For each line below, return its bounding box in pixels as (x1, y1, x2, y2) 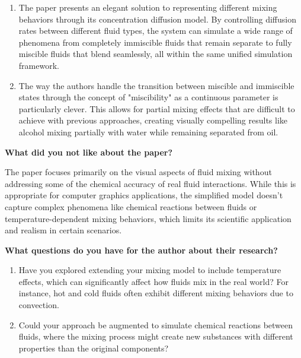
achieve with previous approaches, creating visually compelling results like (18, 114, 288, 126)
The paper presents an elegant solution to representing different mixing (18, 1, 277, 13)
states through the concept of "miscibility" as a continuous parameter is (18, 91, 278, 103)
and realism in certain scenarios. (5, 224, 122, 236)
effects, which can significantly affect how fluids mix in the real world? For (18, 275, 289, 287)
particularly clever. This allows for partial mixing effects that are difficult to (18, 102, 295, 115)
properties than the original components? (18, 341, 169, 354)
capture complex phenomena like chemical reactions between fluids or (5, 200, 257, 213)
